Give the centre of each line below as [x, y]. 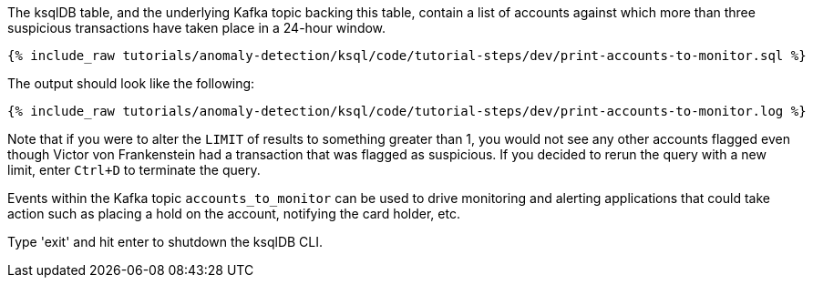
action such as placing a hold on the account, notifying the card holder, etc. [234, 214]
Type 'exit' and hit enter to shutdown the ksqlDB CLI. [165, 242]
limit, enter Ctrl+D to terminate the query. [134, 170]
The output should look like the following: [131, 83]
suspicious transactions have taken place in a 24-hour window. [197, 28]
